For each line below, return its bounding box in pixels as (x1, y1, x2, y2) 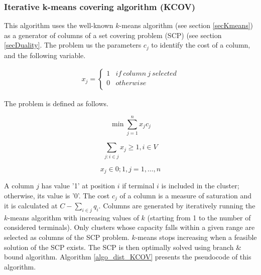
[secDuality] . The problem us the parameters (4, 40, 142, 50)
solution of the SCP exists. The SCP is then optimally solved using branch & (4, 241, 242, 252)
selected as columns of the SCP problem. (4, 232, 129, 242)
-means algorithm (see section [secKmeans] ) (119, 20, 253, 31)
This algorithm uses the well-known (4, 20, 113, 31)
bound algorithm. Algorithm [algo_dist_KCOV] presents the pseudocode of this (4, 251, 251, 262)
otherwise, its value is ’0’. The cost (4, 190, 110, 200)
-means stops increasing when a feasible (135, 232, 257, 242)
